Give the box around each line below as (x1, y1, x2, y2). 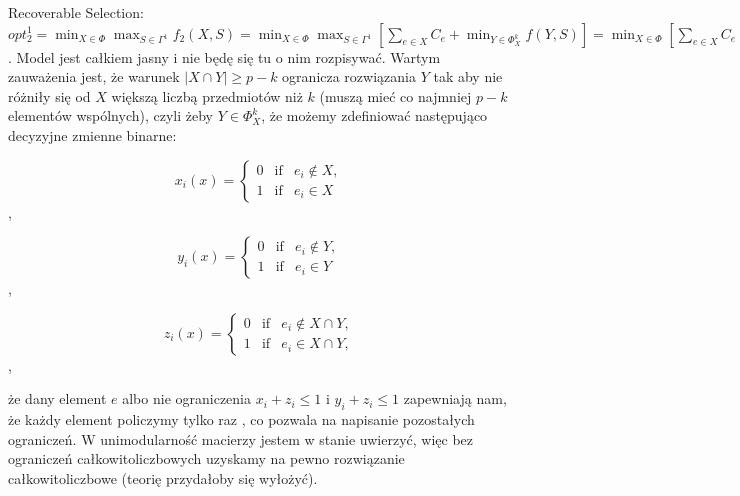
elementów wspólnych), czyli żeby (8, 105, 213, 126)
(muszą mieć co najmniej (319, 85, 472, 106)
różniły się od (8, 85, 91, 106)
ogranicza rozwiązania (282, 66, 416, 87)
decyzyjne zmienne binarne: (8, 124, 177, 145)
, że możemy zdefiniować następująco (261, 105, 488, 126)
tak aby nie (433, 66, 503, 87)
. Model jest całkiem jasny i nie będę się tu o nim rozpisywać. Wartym (8, 46, 441, 67)
